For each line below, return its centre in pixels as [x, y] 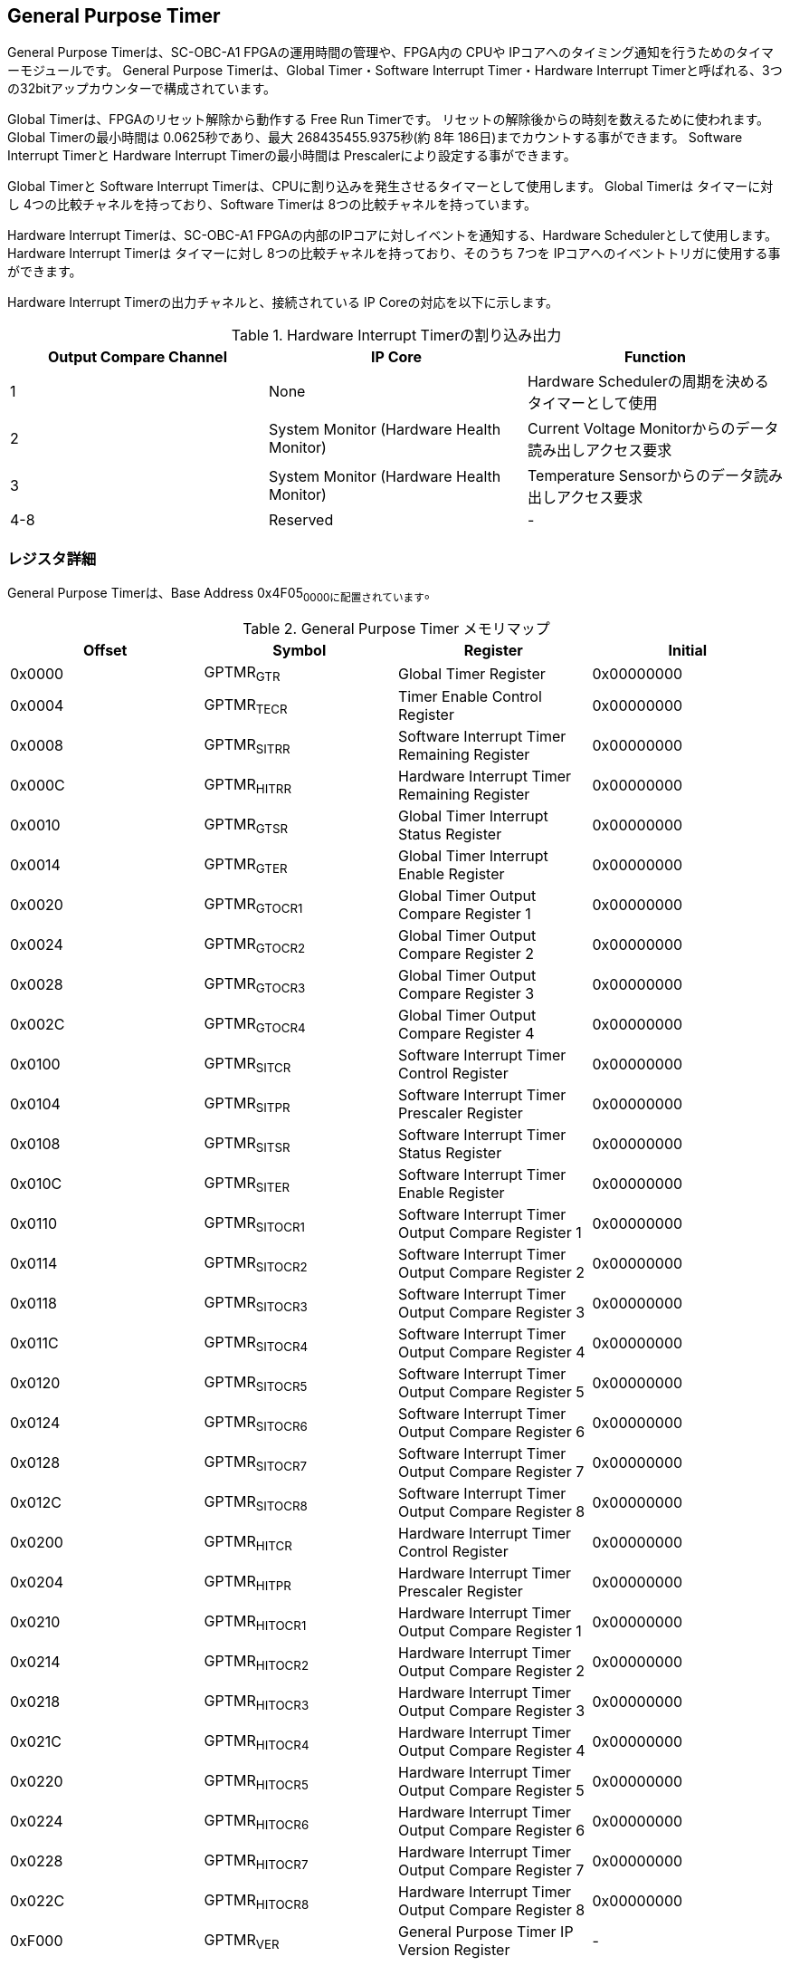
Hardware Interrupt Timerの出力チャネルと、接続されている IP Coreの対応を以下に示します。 [283, 302]
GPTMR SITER [247, 1184]
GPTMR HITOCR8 [257, 1901]
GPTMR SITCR [247, 1064]
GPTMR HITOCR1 [255, 1622]
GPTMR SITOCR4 [256, 1343]
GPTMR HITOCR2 [257, 1662]
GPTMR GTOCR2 [255, 945]
